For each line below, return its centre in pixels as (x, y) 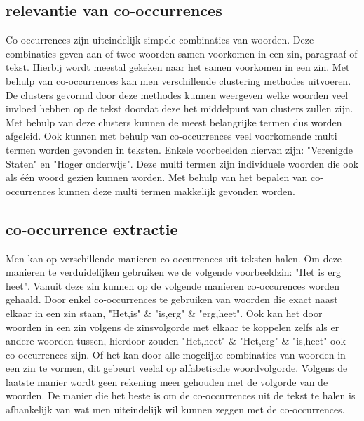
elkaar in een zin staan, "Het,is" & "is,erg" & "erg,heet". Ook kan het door (164, 313)
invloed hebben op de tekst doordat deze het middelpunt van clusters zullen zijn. (180, 108)
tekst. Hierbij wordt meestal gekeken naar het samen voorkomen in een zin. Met (178, 67)
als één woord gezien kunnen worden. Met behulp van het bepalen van (157, 177)
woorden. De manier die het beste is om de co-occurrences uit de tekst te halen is (181, 395)
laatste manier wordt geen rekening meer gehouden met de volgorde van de (167, 381)
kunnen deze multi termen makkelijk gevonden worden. (177, 191)
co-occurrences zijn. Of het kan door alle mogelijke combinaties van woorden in (176, 354)
